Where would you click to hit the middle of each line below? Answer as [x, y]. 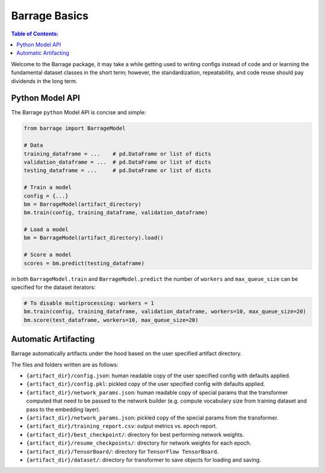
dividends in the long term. [44, 81]
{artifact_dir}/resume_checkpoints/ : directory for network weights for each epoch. [139, 443]
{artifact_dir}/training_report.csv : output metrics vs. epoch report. [122, 426]
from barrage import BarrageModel [75, 128]
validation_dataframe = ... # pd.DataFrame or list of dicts [117, 162]
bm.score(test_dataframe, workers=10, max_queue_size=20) [111, 320]
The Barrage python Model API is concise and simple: [79, 113]
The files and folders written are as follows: [65, 365]
